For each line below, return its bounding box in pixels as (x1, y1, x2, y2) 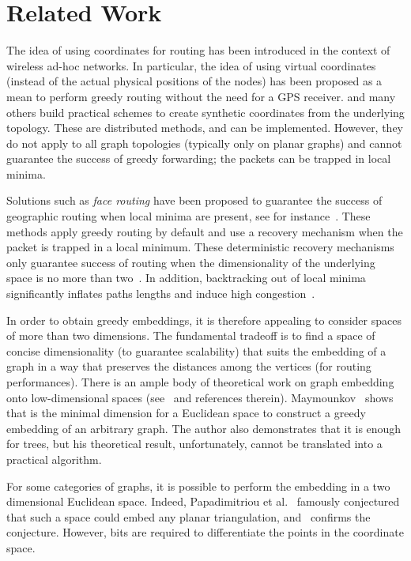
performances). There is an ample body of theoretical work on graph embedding (6, 374, 394, 390)
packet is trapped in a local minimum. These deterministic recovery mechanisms (6, 239, 394, 255)
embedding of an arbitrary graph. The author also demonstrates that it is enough (6, 420, 402, 436)
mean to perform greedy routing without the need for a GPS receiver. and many (6, 88, 396, 104)
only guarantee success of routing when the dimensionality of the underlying (6, 254, 375, 270)
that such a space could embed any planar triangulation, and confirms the (6, 508, 371, 525)
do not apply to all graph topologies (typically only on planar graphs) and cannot (6, 134, 402, 151)
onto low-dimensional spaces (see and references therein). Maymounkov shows (6, 389, 394, 405)
